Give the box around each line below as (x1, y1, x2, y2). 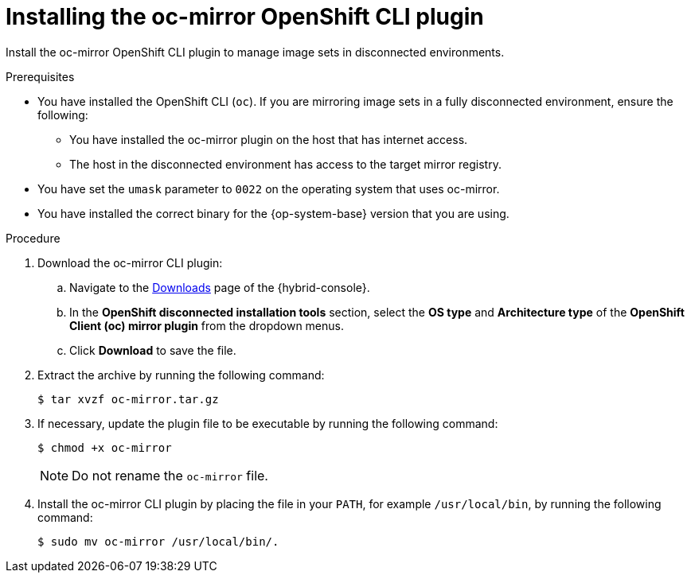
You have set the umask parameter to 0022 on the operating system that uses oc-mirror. (37, 181, 500, 196)
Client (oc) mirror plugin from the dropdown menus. (69, 318, 344, 332)
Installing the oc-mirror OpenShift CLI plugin (6, 3, 484, 30)
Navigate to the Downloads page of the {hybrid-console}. (69, 280, 370, 294)
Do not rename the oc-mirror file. (72, 467, 268, 484)
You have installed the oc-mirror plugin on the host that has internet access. (69, 132, 468, 146)
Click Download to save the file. (69, 343, 236, 357)
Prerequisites (6, 69, 75, 84)
